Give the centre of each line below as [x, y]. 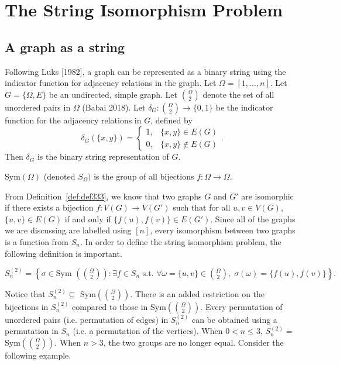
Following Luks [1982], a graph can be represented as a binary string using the [145, 71]
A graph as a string [65, 47]
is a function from [37, 241]
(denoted [59, 176]
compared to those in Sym [119, 306]
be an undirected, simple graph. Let [113, 94]
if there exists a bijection [49, 207]
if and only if [88, 218]
